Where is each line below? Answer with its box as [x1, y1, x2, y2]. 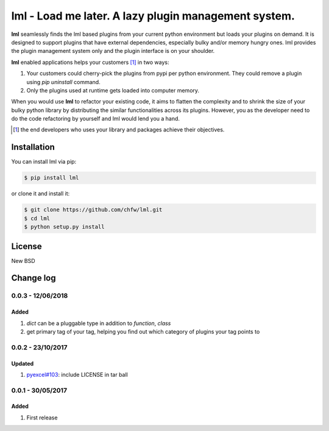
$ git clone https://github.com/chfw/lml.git [24, 206, 163, 213]
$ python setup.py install [24, 223, 105, 231]
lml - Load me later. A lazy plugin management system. [11, 9, 295, 23]
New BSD [11, 257, 36, 264]
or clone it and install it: [11, 190, 70, 197]
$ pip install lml [24, 174, 79, 181]
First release [26, 414, 58, 421]
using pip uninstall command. [26, 78, 101, 85]
